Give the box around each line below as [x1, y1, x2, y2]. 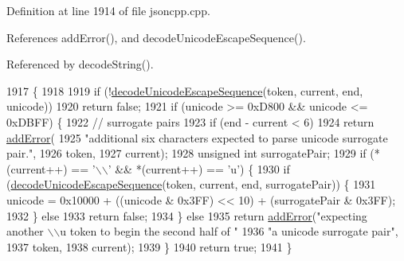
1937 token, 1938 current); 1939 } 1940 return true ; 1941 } [6, 238, 292, 255]
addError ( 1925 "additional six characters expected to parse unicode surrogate [6, 129, 388, 146]
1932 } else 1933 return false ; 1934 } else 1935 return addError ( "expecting [6, 207, 367, 224]
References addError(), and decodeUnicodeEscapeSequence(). [6, 29, 306, 45]
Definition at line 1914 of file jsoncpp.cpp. [6, 2, 210, 18]
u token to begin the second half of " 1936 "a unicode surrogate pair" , [60, 223, 398, 240]
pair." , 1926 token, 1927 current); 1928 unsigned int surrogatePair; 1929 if [6, 145, 367, 162]
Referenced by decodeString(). [6, 56, 154, 72]
